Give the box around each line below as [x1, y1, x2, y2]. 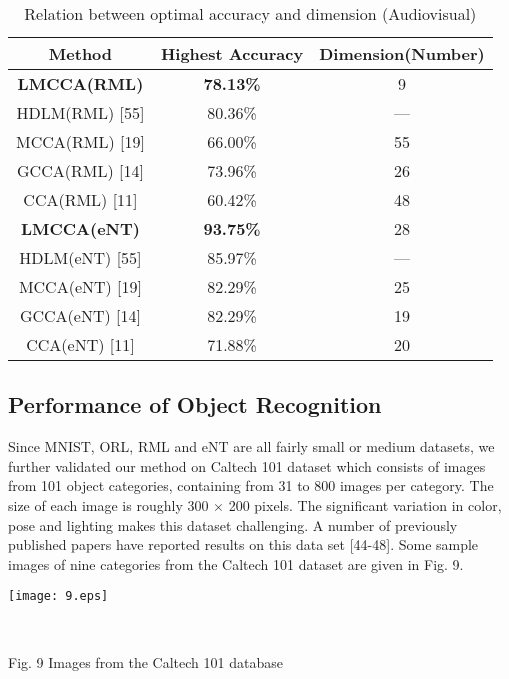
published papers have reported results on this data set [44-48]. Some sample [8, 534, 479, 555]
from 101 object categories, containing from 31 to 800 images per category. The [8, 475, 494, 496]
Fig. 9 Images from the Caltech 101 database [8, 651, 283, 672]
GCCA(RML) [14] [17, 159, 144, 182]
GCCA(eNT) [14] [19, 304, 141, 327]
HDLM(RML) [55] [16, 101, 145, 124]
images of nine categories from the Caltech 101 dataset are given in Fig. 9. [8, 553, 464, 574]
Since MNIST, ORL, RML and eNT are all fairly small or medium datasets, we [8, 436, 495, 457]
